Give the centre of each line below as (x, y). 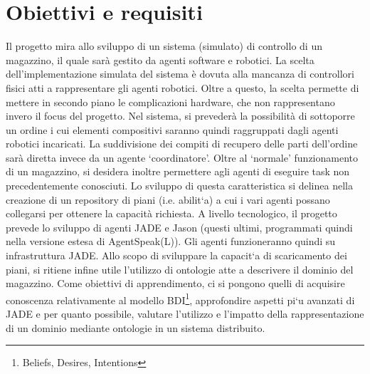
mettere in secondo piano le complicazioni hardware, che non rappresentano (170, 102)
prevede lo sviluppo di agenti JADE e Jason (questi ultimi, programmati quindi (179, 227)
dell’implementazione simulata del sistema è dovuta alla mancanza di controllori (180, 74)
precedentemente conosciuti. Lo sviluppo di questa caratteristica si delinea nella (179, 186)
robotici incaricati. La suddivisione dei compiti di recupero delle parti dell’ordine (182, 144)
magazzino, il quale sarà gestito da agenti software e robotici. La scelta (160, 59)
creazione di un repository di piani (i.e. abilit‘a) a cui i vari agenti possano (168, 199)
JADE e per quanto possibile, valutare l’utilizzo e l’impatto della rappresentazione (185, 314)
